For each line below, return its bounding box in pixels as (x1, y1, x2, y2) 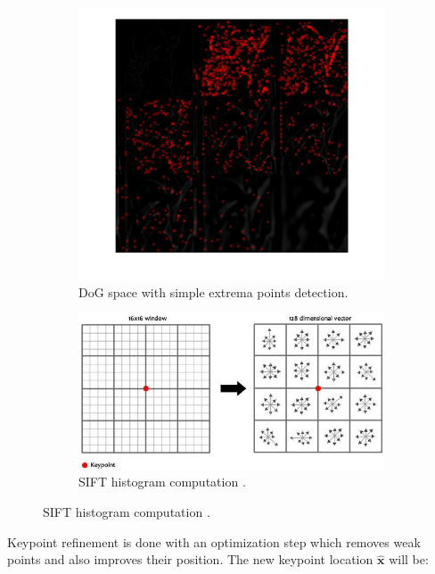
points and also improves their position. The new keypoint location (7, 550, 373, 569)
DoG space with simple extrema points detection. (78, 282, 349, 301)
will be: (389, 550, 429, 569)
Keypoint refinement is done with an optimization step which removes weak (7, 532, 421, 551)
